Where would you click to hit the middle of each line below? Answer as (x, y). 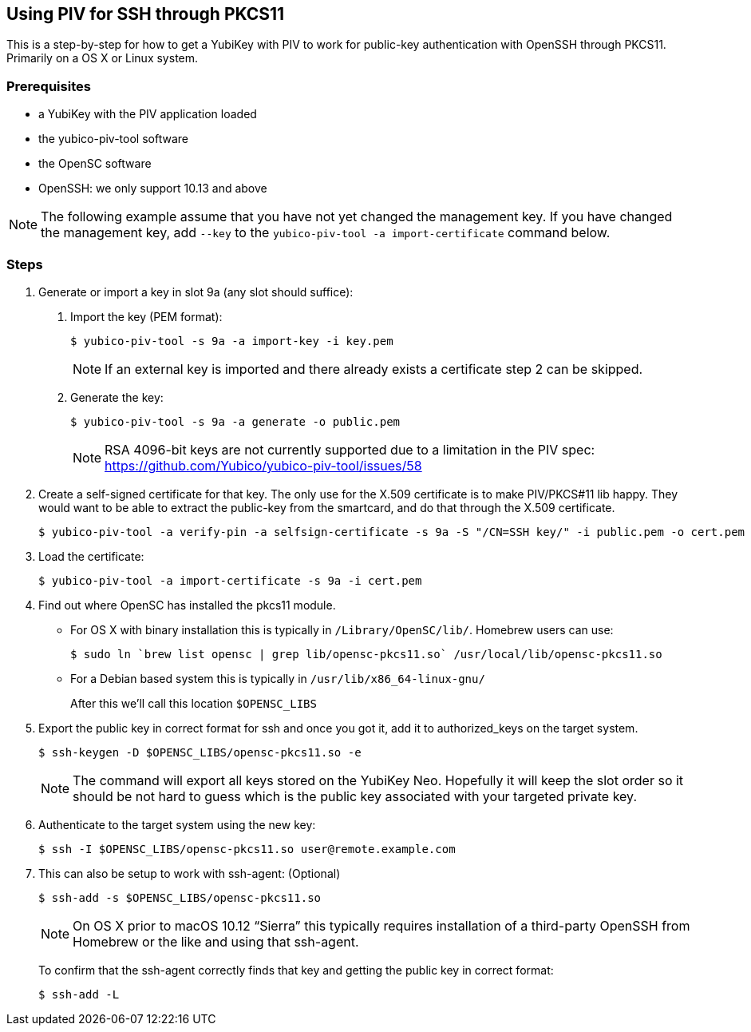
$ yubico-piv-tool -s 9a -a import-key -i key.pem (232, 341)
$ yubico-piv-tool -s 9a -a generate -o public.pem (235, 421)
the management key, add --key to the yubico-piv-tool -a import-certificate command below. (326, 233)
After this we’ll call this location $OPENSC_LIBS (194, 703)
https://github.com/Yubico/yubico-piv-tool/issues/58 (263, 465)
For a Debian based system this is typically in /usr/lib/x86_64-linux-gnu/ (278, 678)
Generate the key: (117, 397)
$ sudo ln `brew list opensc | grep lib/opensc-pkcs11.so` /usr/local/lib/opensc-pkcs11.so (366, 654)
